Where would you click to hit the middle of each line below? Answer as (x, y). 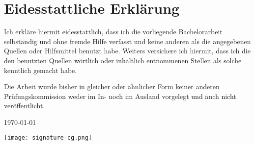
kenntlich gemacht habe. (41, 70)
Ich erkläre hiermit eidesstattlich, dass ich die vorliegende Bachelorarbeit (113, 32)
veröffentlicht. (25, 106)
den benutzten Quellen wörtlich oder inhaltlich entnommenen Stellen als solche (123, 60)
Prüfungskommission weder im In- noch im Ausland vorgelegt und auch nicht (120, 96)
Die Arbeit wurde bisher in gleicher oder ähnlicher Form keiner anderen (112, 86)
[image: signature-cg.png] (48, 138)
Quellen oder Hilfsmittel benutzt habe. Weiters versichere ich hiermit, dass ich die (127, 51)
